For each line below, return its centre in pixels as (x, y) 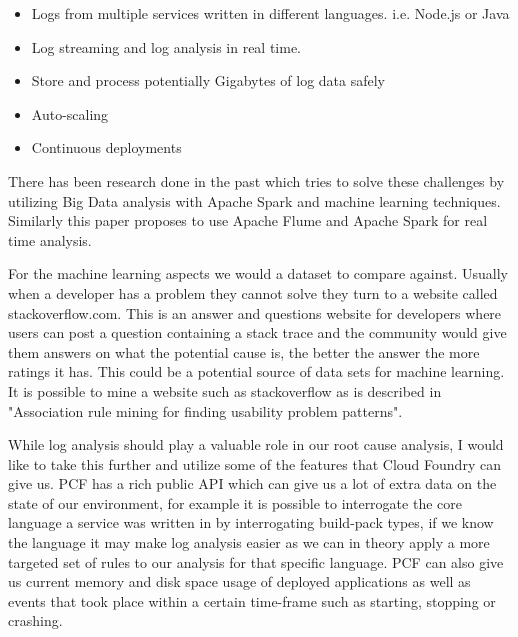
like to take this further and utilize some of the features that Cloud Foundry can (254, 463)
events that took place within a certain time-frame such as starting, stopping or (252, 600)
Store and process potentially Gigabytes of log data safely (208, 80)
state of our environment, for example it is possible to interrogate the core (235, 502)
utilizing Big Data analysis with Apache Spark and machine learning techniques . (254, 200)
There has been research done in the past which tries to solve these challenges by (256, 180)
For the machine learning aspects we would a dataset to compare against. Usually (258, 273)
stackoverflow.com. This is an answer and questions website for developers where (255, 312)
